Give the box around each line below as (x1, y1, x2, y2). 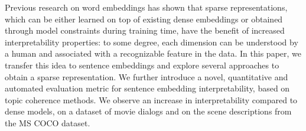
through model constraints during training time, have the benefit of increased (5, 24, 285, 37)
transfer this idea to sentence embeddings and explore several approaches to (5, 58, 279, 71)
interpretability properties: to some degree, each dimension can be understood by (5, 35, 298, 48)
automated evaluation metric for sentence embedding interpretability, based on (5, 82, 290, 94)
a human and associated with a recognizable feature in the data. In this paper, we (5, 47, 302, 60)
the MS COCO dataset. (5, 116, 90, 129)
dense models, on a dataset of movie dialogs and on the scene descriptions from (5, 105, 292, 117)
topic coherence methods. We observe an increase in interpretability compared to (5, 93, 298, 106)
